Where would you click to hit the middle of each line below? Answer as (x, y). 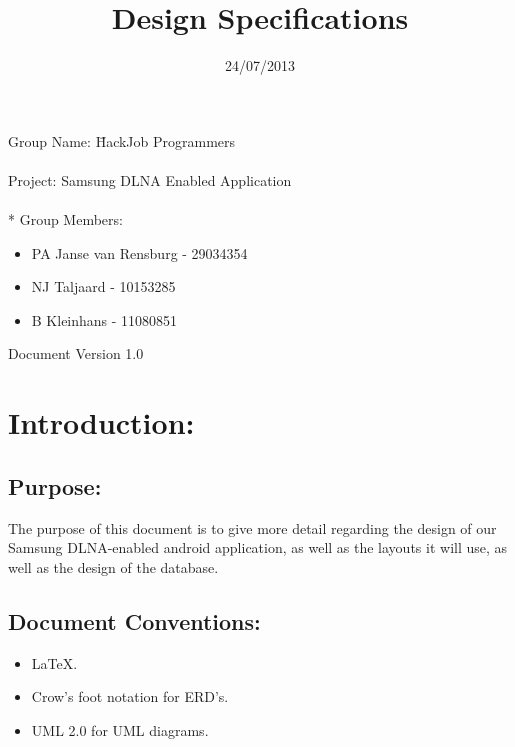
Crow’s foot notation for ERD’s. (130, 696)
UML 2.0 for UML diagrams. (120, 729)
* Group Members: (65, 219)
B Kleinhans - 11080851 (104, 319)
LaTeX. (54, 662)
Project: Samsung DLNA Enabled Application (150, 179)
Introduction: (101, 422)
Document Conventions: (134, 620)
